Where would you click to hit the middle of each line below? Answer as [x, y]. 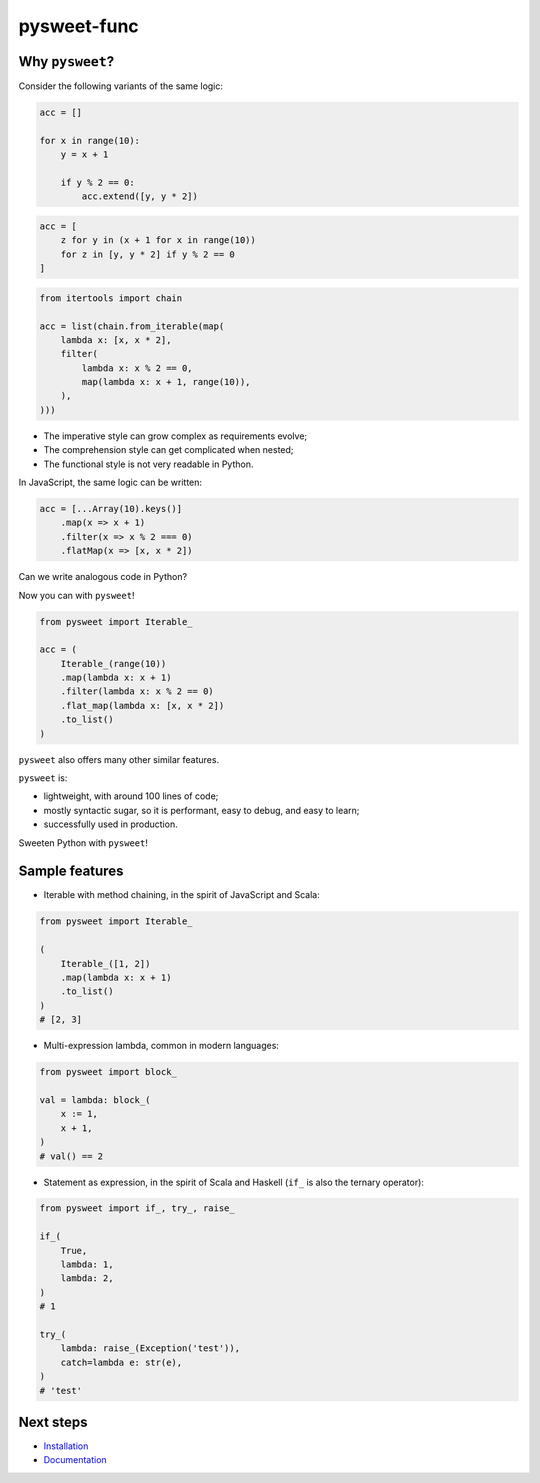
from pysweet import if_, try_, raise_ [137, 1208]
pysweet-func [78, 26]
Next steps [53, 1421]
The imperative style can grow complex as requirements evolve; [175, 436]
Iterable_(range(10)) [113, 663]
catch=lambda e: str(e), [121, 1362]
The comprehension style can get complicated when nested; [168, 450]
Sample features [71, 871]
